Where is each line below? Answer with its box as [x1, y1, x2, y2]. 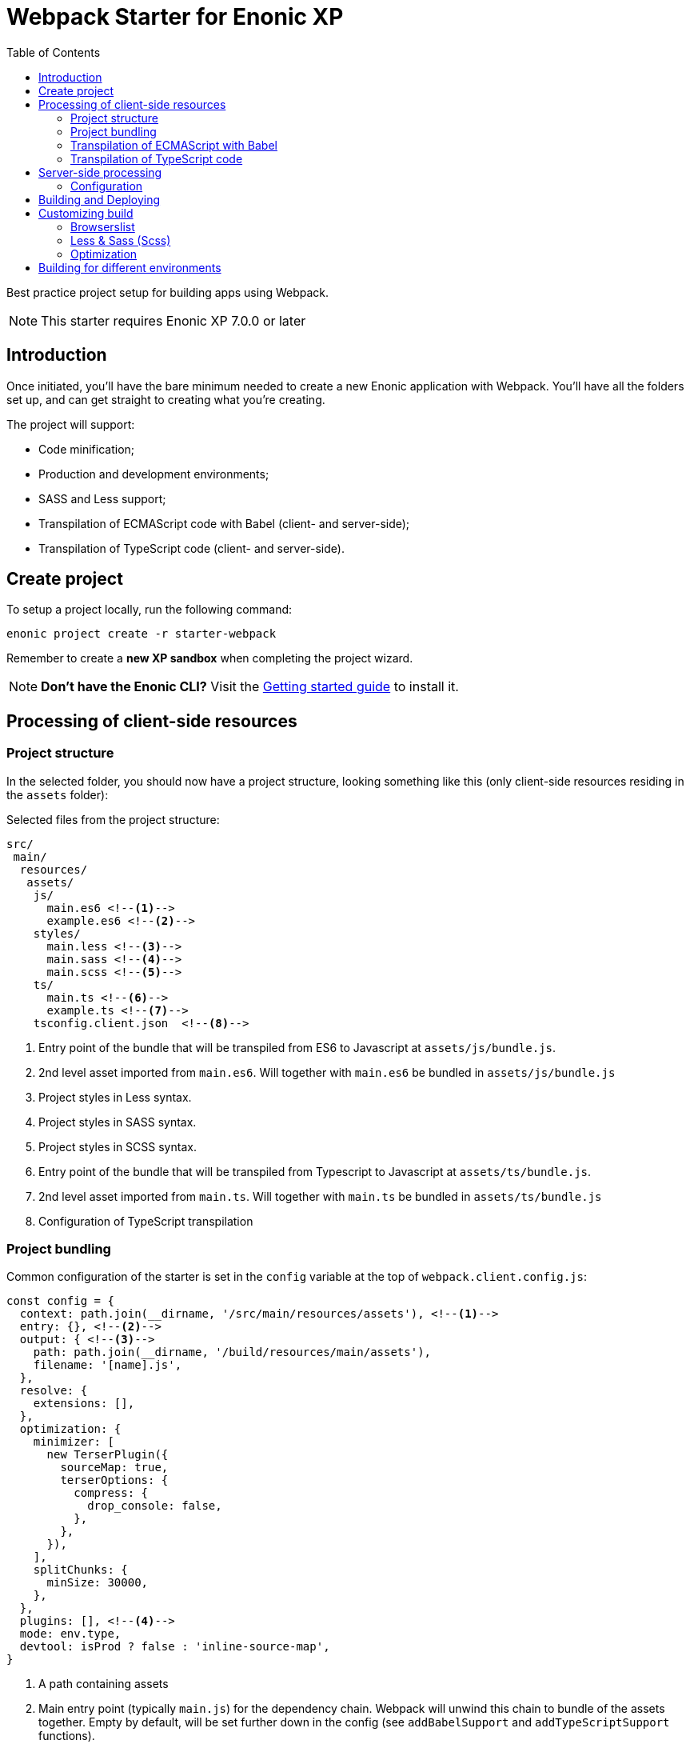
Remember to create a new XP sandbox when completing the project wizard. [6, 651, 413, 666]
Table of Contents [6, 45, 101, 59]
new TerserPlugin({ [46, 1448, 169, 1462]
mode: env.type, [19, 1627, 122, 1641]
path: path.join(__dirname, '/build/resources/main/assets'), [33, 1346, 432, 1359]
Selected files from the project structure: [6, 812, 220, 826]
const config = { [6, 1294, 114, 1308]
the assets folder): [6, 787, 109, 802]
